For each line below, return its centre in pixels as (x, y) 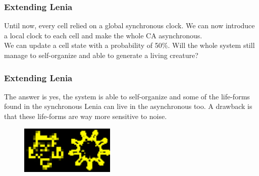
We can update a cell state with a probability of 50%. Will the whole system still (129, 45)
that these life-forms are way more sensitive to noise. (86, 116)
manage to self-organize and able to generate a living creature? (101, 55)
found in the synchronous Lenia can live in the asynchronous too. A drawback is (128, 106)
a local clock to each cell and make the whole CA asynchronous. (103, 35)
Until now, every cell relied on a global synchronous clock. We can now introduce (129, 25)
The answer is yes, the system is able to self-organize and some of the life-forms (127, 96)
